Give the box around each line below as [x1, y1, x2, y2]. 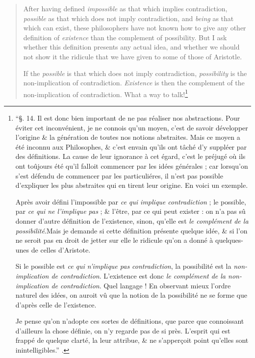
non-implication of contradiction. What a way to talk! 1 [23, 87, 188, 99]
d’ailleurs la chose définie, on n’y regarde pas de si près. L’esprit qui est [15, 325, 230, 335]
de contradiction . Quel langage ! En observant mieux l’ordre [51, 280, 231, 290]
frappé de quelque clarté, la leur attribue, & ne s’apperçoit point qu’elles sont [15, 335, 249, 345]
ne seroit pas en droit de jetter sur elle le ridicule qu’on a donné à [15, 235, 213, 245]
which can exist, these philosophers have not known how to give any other [23, 23, 246, 33]
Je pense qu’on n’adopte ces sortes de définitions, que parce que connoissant [15, 316, 244, 326]
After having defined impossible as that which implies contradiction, [23, 3, 228, 13]
